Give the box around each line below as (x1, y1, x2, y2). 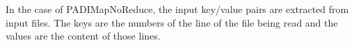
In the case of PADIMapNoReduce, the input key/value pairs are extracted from (6, 2, 349, 16)
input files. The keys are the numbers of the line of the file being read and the (6, 15, 338, 29)
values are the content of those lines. (6, 29, 161, 43)
